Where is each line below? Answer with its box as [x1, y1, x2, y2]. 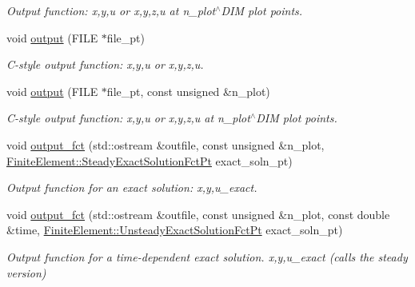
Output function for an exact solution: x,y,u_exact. [6, 179, 257, 196]
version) [6, 264, 46, 281]
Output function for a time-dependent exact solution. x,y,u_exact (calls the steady [6, 248, 408, 265]
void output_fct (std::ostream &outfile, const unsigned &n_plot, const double [6, 205, 390, 222]
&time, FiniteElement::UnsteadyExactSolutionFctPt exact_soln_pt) [6, 221, 343, 238]
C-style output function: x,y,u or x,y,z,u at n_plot [6, 110, 250, 126]
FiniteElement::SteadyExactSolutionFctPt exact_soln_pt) [6, 152, 293, 169]
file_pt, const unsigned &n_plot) [106, 82, 270, 99]
